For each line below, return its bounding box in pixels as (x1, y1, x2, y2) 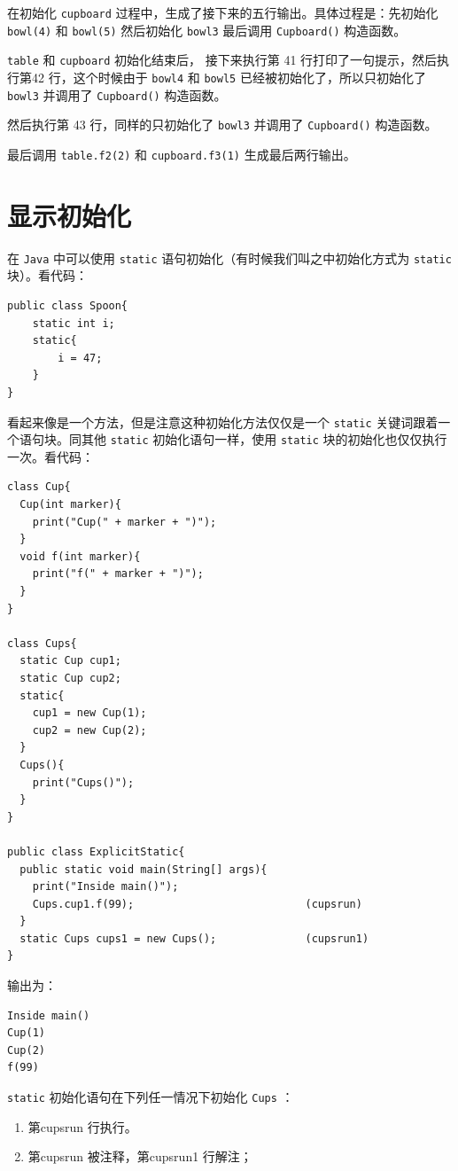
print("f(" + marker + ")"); (32, 567, 204, 581)
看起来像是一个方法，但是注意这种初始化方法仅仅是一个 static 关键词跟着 (7, 412, 439, 431)
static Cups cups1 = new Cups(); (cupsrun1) (19, 932, 369, 945)
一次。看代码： (7, 447, 94, 465)
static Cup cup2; (19, 671, 121, 684)
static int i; (32, 316, 115, 330)
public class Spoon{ (7, 299, 128, 312)
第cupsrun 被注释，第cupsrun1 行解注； (27, 1147, 252, 1166)
